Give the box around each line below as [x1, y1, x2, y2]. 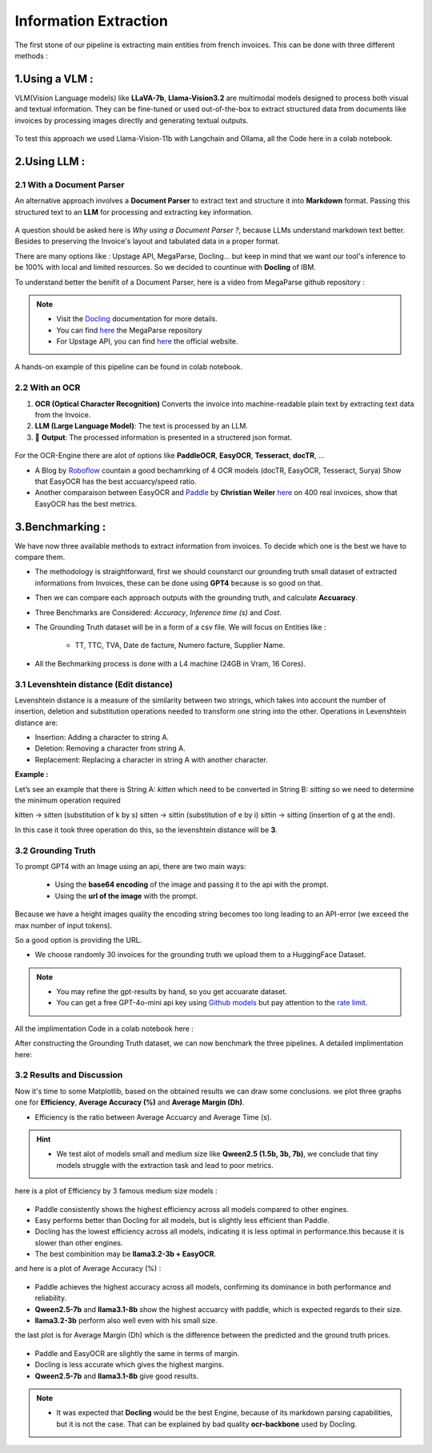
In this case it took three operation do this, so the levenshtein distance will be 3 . [14, 825, 278, 835]
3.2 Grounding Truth [14, 845, 96, 856]
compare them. [14, 553, 66, 562]
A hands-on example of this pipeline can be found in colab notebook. [14, 362, 243, 372]
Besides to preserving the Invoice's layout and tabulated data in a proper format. [14, 236, 280, 246]
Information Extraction [14, 12, 168, 30]
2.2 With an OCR [14, 382, 81, 393]
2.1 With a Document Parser [14, 179, 125, 190]
